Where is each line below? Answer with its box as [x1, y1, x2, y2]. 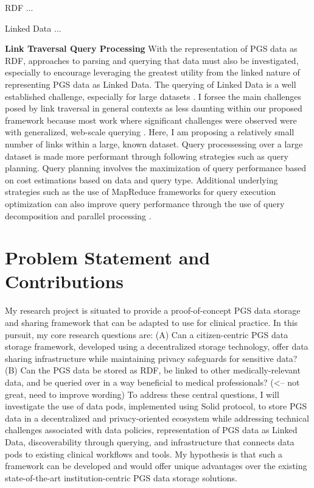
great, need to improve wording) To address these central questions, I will [5, 387, 279, 400]
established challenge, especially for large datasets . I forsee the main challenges [5, 90, 302, 102]
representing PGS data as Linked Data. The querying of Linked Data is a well [5, 77, 296, 90]
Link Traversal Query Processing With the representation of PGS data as [5, 42, 298, 55]
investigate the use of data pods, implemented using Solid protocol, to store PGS [5, 400, 307, 412]
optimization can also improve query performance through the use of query [5, 197, 285, 210]
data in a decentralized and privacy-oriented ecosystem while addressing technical [5, 411, 309, 424]
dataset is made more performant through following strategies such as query [5, 149, 288, 162]
